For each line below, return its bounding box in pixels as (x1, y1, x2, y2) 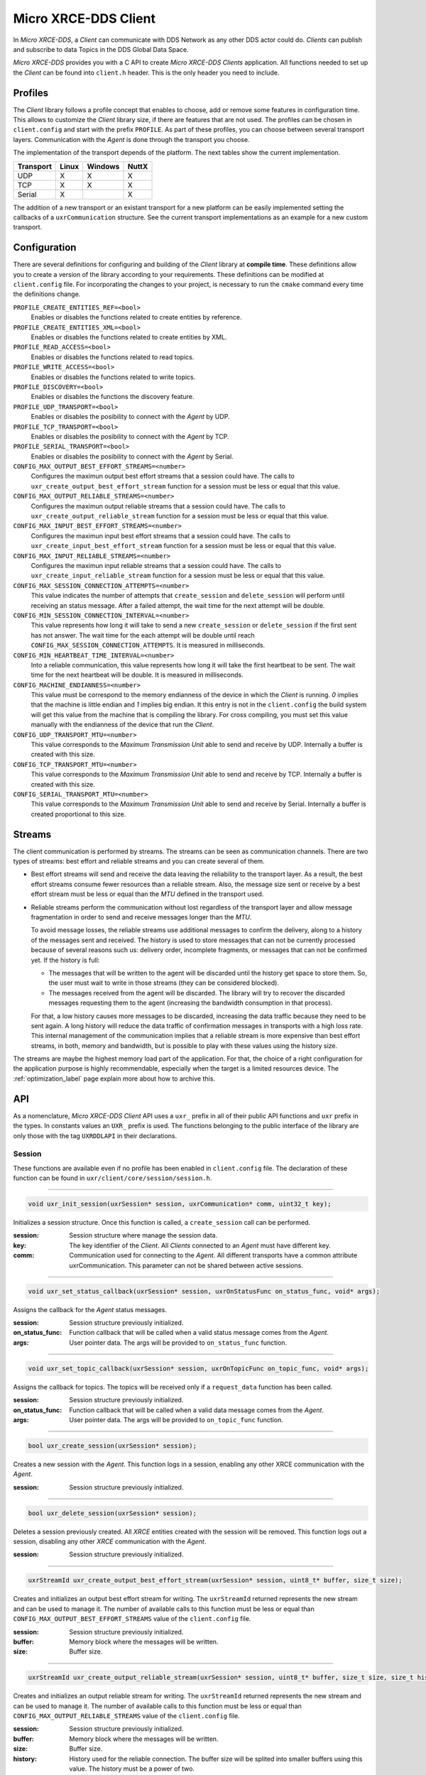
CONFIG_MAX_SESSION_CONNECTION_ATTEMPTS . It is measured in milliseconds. (31, 641, 266, 650)
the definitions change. (13, 290, 81, 298)
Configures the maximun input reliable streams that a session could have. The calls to (31, 561, 282, 569)
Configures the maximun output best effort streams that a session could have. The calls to (31, 472, 295, 481)
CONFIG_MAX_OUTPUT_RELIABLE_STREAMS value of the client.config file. (13, 1712, 241, 1720)
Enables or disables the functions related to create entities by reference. (31, 313, 242, 322)
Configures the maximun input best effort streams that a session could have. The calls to (31, 531, 291, 540)
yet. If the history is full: (31, 956, 100, 964)
